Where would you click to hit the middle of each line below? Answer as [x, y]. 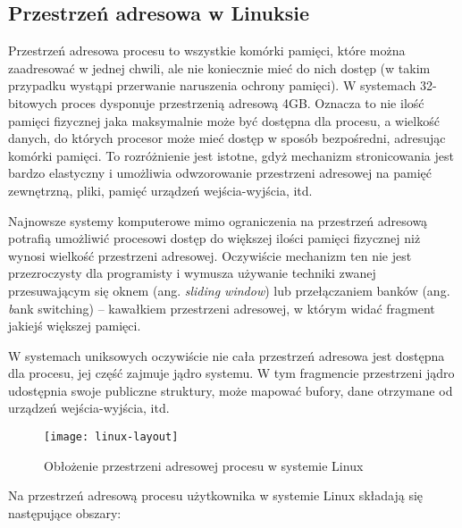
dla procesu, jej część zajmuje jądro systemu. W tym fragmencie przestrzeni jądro [231, 373]
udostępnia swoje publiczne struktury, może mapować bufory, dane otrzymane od [231, 390]
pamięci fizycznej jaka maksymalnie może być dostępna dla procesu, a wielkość [224, 120]
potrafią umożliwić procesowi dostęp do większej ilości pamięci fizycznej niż [214, 238]
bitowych [33, 102]
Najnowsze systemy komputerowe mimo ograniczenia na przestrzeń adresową [218, 220]
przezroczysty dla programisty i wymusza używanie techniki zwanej [192, 273]
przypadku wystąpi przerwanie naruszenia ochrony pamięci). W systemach [212, 85]
